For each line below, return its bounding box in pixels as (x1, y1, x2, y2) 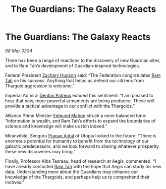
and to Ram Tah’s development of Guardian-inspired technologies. (5, 63, 140, 68)
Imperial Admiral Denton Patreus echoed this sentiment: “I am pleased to (5, 92, 154, 98)
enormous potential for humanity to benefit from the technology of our (5, 138, 149, 144)
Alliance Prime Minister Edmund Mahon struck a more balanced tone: (5, 113, 147, 119)
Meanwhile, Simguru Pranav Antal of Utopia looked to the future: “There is (5, 132, 157, 138)
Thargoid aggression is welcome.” (5, 83, 75, 89)
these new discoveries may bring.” (5, 148, 76, 154)
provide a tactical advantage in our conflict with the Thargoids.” (5, 103, 135, 109)
